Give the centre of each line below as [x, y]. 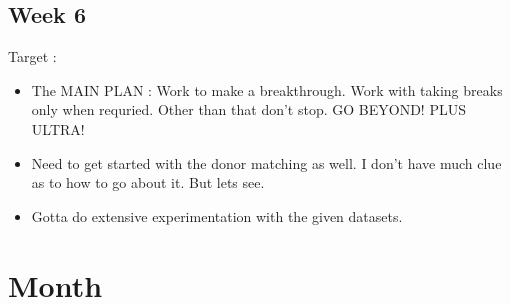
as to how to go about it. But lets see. [148, 182]
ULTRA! [58, 128]
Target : [32, 56]
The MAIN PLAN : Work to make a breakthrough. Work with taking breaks [267, 89]
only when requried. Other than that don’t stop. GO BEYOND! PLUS [248, 109]
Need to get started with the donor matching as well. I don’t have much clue [266, 162]
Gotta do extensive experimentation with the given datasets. [217, 215]
